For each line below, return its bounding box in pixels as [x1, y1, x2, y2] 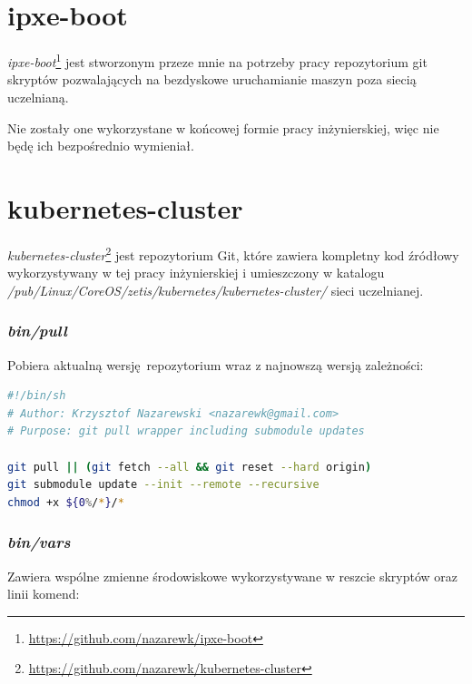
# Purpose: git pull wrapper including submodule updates [7, 425, 365, 438]
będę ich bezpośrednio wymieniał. [7, 136, 194, 155]
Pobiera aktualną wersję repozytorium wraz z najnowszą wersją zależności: [7, 355, 424, 374]
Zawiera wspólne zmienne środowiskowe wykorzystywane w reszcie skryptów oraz [7, 566, 458, 585]
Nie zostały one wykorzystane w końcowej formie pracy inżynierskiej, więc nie [7, 118, 439, 137]
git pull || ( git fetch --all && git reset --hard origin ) [7, 460, 372, 474]
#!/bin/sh [7, 389, 66, 403]
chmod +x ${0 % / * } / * [7, 495, 124, 509]
